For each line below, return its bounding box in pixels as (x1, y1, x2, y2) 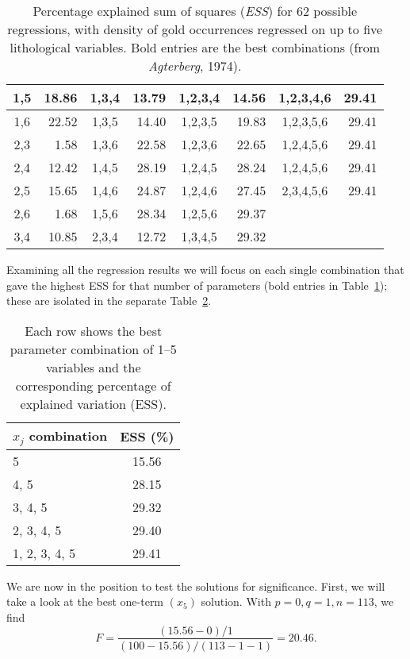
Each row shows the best (25, 321, 163, 340)
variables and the (45, 357, 141, 376)
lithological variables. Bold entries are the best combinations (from (10, 38, 381, 56)
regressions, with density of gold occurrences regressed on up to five (7, 20, 383, 38)
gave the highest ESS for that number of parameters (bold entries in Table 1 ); (6, 276, 388, 293)
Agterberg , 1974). (148, 56, 242, 75)
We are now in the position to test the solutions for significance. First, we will (6, 577, 385, 594)
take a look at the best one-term (6, 593, 164, 610)
